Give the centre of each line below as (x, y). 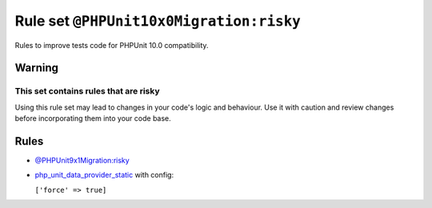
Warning (37, 68)
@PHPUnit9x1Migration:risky (82, 160)
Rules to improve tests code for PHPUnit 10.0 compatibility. (112, 45)
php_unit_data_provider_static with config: (104, 175)
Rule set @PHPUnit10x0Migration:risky (158, 21)
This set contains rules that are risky (87, 91)
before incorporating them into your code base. (93, 118)
